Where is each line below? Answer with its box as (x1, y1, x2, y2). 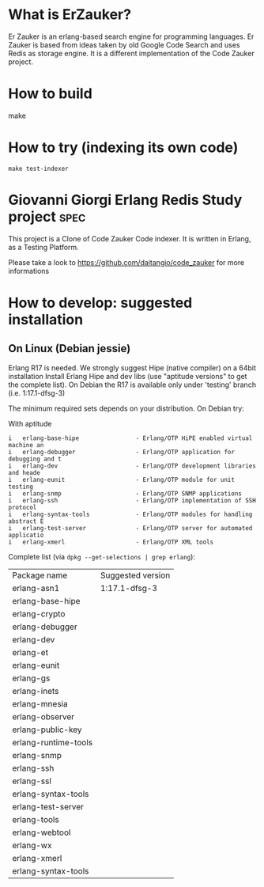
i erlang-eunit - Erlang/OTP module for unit (8, 476, 236, 483)
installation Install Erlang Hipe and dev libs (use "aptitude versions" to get (8, 371, 247, 381)
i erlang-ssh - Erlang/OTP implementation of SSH (8, 496, 257, 504)
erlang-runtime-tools (12, 737, 93, 748)
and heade (8, 468, 41, 476)
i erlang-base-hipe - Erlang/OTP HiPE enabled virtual (8, 434, 253, 442)
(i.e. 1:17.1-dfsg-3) (8, 388, 66, 397)
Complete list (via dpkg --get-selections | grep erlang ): (8, 552, 196, 561)
